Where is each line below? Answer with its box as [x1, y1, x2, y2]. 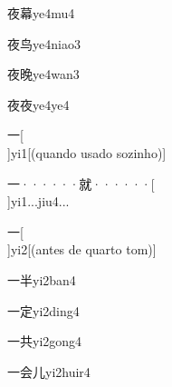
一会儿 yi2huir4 [7, 362, 91, 381]
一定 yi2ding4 [7, 301, 80, 320]
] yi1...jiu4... [7, 192, 70, 211]
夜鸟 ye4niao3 [7, 34, 81, 53]
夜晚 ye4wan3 [7, 64, 80, 84]
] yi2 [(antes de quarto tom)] [7, 240, 157, 259]
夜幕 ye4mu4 [7, 4, 75, 22]
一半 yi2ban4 [7, 270, 76, 289]
